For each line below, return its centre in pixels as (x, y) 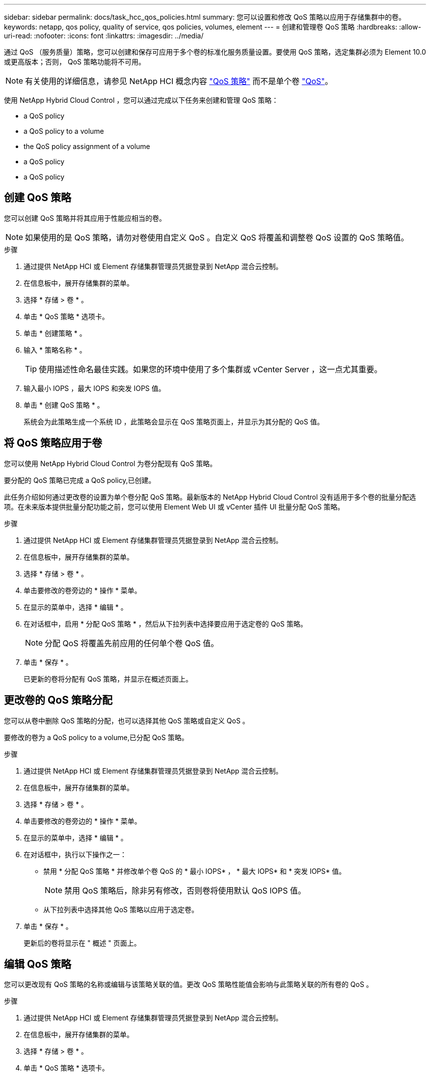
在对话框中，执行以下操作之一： (75, 854)
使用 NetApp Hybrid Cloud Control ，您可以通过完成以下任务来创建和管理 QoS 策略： (141, 100)
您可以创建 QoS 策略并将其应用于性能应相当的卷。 (85, 218)
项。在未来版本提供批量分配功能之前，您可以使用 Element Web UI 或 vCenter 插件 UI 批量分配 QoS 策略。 (174, 507)
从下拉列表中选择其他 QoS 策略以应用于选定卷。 (121, 909)
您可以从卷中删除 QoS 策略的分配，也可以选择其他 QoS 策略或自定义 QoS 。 (127, 720)
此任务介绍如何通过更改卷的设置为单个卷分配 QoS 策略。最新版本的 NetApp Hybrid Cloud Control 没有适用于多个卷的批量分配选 (210, 497)
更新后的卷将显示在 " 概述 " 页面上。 (82, 943)
